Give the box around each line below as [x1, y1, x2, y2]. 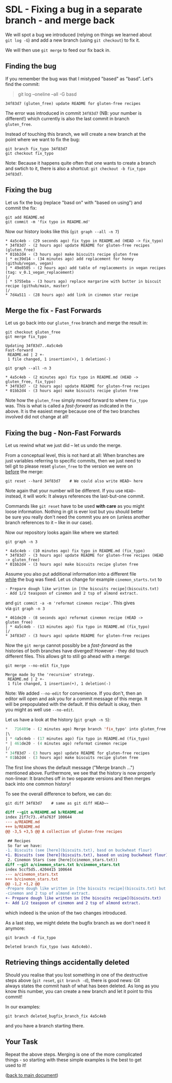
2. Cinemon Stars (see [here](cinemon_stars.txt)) [7, 858, 118, 863]
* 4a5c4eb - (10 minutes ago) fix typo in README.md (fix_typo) [5, 548, 145, 554]
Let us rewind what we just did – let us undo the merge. [5, 442, 122, 449]
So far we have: [7, 843, 42, 848]
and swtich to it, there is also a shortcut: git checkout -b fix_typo [5, 165, 146, 171]
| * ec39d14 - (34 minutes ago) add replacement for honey [5, 256, 134, 261]
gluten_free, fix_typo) [5, 379, 56, 384]
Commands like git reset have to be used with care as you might [5, 503, 145, 509]
